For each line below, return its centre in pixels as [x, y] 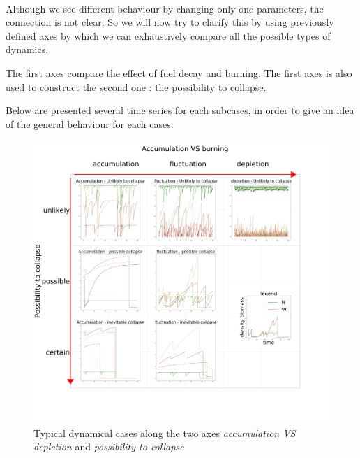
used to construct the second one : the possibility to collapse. [136, 86]
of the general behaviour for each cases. [90, 123]
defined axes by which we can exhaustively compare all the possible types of [168, 35]
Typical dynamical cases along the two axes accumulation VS [165, 432]
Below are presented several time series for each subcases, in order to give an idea [180, 110]
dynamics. [27, 49]
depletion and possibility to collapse [109, 446]
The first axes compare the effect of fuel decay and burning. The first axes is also [179, 72]
